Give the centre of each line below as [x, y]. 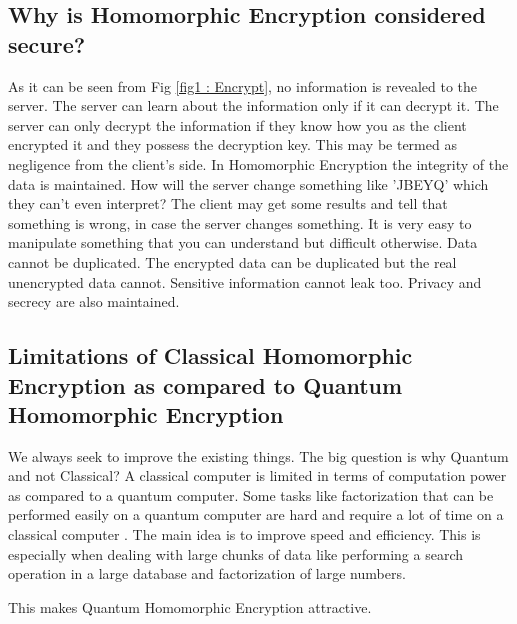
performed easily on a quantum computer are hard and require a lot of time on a [256, 514]
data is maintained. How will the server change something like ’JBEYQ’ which [248, 183]
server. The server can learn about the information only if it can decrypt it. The [253, 105]
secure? [47, 43]
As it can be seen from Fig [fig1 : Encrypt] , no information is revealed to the [243, 85]
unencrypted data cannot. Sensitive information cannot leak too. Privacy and [245, 281]
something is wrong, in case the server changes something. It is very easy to [240, 222]
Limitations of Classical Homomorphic [210, 355]
